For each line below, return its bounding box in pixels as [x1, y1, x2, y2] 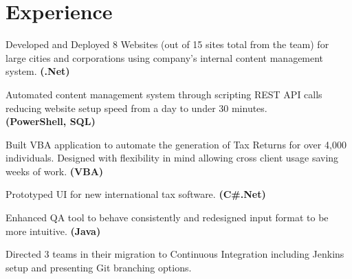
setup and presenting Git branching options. [5, 260, 192, 274]
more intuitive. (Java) [5, 223, 101, 238]
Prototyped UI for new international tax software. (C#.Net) [5, 187, 266, 201]
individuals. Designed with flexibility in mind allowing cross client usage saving [5, 150, 339, 165]
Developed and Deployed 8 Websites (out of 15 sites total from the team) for [5, 37, 329, 52]
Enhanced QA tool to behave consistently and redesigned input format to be [5, 210, 329, 225]
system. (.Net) [5, 64, 70, 78]
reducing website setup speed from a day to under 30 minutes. [5, 100, 267, 115]
